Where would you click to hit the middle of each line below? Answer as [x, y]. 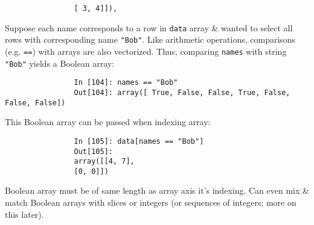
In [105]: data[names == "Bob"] [139, 141]
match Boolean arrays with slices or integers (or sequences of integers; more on [151, 202]
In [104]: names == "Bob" [126, 83]
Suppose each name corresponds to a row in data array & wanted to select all [149, 27]
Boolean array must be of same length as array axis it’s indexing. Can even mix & [157, 190]
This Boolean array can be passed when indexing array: [108, 122]
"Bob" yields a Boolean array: [60, 63]
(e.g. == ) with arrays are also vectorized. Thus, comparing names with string [146, 51]
